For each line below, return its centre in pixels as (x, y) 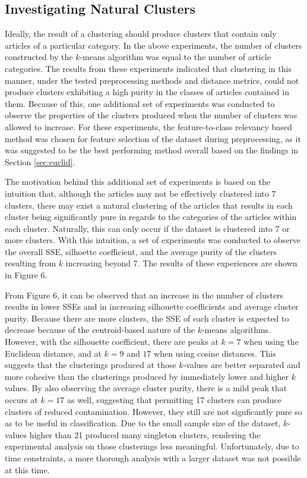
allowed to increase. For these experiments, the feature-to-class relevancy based (148, 126)
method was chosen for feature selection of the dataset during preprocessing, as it (153, 138)
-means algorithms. (236, 330)
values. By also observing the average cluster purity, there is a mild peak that (146, 388)
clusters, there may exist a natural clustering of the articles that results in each (149, 205)
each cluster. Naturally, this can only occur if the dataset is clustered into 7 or (147, 228)
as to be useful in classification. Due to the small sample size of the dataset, (143, 423)
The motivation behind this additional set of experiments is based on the (137, 182)
